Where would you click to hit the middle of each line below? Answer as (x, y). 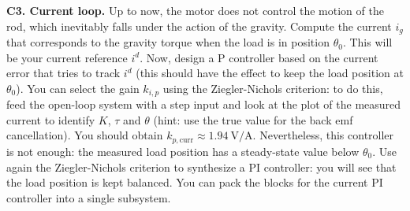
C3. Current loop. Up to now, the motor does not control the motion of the (195, 10)
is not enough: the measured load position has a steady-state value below (183, 151)
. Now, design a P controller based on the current (259, 57)
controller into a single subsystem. (89, 197)
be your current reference (67, 57)
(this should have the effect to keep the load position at (270, 73)
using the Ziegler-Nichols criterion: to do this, (273, 88)
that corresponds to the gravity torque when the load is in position (168, 42)
